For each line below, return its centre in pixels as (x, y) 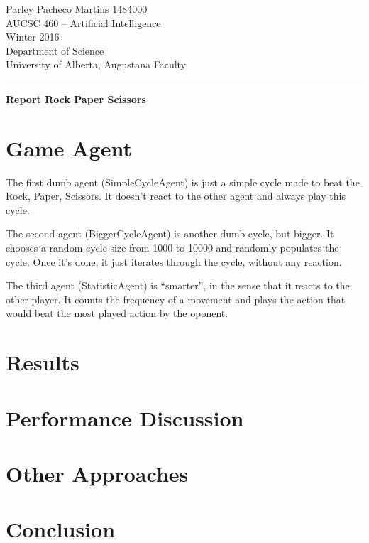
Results (43, 362)
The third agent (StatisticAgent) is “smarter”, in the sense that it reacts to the (178, 285)
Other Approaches (97, 473)
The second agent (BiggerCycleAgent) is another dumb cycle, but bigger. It (170, 233)
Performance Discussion (125, 418)
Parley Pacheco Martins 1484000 (77, 9)
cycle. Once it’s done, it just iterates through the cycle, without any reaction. (174, 261)
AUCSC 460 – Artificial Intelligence (83, 22)
